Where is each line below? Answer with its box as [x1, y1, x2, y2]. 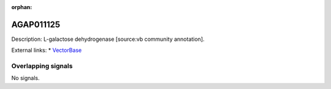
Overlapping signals [11, 62, 73, 70]
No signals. [11, 74, 40, 82]
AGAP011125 [11, 19, 61, 30]
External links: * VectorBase [11, 46, 82, 54]
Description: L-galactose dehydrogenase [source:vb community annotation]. [11, 35, 205, 43]
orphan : [11, 4, 32, 10]
